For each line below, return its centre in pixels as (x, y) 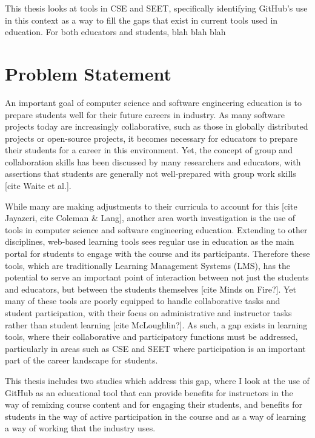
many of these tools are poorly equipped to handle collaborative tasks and (143, 301)
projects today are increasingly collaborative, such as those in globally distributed (157, 126)
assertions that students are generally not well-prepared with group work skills (151, 174)
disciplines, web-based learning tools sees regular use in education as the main (150, 241)
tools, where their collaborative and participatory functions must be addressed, (151, 337)
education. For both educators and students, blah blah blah (115, 32)
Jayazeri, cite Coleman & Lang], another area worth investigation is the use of (150, 218)
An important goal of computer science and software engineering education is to (153, 102)
